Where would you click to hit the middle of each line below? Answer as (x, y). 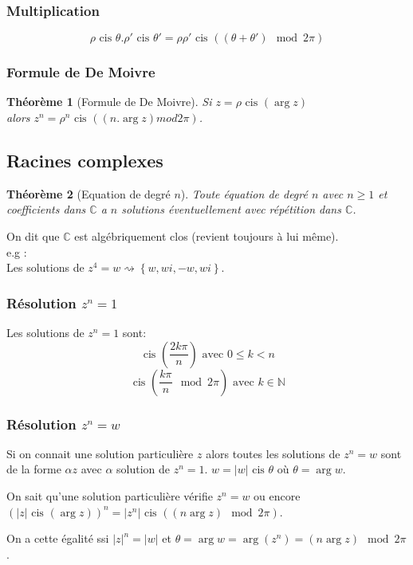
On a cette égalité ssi (58, 538)
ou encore (277, 496)
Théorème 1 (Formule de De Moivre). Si (109, 102)
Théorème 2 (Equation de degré (88, 193)
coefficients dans (46, 209)
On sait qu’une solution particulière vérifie (110, 496)
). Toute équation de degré (244, 193)
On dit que (33, 236)
